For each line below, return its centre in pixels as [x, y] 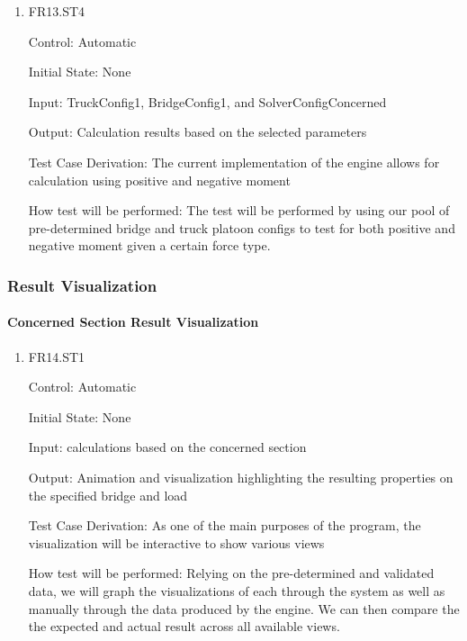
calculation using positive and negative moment [159, 180]
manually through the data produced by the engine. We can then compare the [244, 608]
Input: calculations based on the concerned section [167, 447]
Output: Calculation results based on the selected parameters [198, 132]
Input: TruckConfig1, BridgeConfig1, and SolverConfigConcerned [207, 101]
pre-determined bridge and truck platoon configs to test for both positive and [242, 227]
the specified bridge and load [108, 495]
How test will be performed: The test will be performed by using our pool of [239, 210]
